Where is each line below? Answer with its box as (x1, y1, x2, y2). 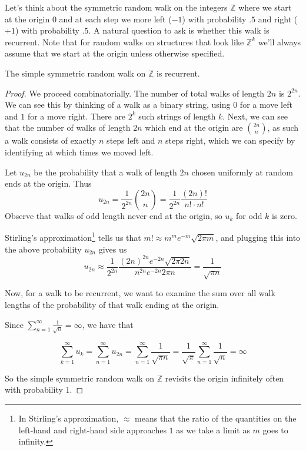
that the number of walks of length (5, 121, 131, 134)
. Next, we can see (222, 110, 288, 122)
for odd (236, 209, 262, 221)
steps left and (107, 134, 155, 147)
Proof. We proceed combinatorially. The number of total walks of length (5, 87, 265, 99)
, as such (267, 121, 299, 134)
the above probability (5, 243, 82, 255)
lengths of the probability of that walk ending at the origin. (5, 299, 219, 311)
